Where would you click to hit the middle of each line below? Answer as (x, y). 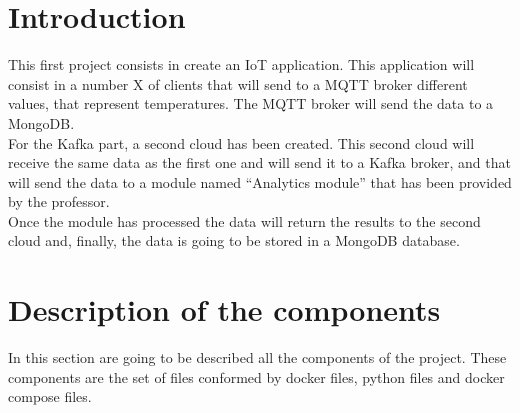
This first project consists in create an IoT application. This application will (241, 64)
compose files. (50, 396)
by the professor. (59, 201)
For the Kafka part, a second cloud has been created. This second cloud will (241, 142)
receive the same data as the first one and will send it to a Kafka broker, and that (259, 162)
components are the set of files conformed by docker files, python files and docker (256, 376)
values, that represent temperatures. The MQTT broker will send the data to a (251, 103)
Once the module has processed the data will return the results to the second (244, 220)
